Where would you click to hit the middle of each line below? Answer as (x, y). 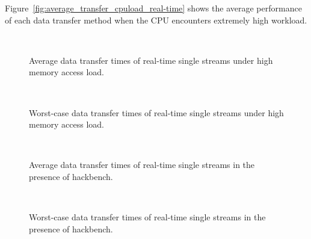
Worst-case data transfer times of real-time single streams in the (147, 217)
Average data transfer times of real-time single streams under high (151, 60)
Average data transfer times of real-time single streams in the (142, 165)
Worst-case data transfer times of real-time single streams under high (156, 112)
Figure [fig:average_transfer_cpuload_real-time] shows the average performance (153, 8)
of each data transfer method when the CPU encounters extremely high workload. (156, 20)
